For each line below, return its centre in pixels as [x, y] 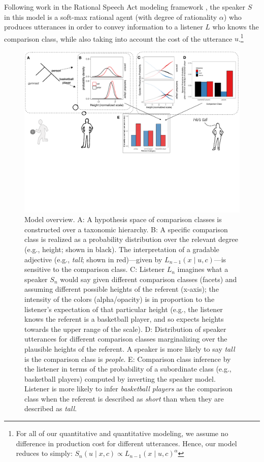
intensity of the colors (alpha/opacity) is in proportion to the [120, 299]
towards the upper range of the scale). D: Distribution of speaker [125, 329]
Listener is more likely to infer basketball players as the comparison [128, 389]
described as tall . [51, 408]
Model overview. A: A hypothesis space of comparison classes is [123, 219]
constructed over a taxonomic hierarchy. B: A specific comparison [126, 229]
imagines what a [203, 269]
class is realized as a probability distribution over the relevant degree [131, 239]
